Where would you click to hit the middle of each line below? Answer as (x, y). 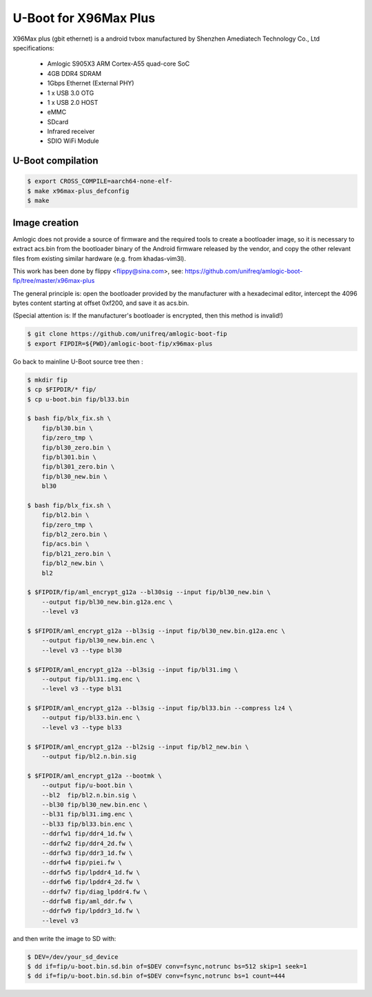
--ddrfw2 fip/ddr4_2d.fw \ (87, 843)
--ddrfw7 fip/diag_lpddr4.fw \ (94, 891)
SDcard (58, 121)
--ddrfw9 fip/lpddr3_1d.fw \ (91, 911)
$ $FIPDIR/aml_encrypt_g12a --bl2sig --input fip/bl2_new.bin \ (138, 747)
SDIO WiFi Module (73, 141)
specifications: (34, 48)
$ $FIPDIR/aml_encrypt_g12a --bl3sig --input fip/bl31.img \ (133, 670)
